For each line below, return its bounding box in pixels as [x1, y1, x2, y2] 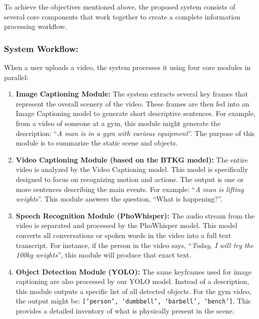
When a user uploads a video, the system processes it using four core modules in [4, 62, 251, 72]
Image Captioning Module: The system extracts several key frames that [15, 88, 248, 99]
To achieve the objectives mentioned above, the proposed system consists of [4, 1, 235, 11]
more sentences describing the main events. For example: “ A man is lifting [15, 183, 244, 194]
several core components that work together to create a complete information [4, 11, 240, 21]
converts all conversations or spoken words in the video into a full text [15, 229, 231, 240]
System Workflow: [4, 42, 78, 54]
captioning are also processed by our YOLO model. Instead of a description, [15, 276, 249, 286]
